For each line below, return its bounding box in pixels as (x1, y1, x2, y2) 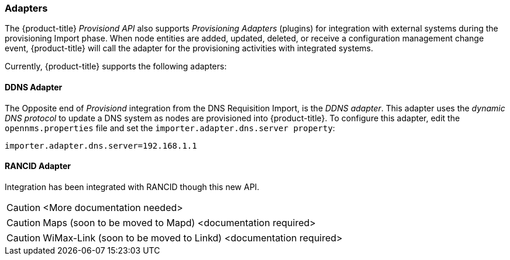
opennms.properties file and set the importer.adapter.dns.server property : (5, 122, 335, 133)
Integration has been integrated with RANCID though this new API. (5, 181, 260, 192)
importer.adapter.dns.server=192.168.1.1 (5, 140, 197, 150)
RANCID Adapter (5, 161, 71, 171)
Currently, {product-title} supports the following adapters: (5, 61, 227, 72)
